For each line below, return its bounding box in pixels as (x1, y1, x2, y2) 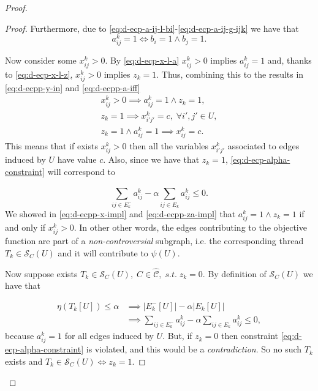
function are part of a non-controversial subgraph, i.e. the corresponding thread (5, 234, 304, 247)
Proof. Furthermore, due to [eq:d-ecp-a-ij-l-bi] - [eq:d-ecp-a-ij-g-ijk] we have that (5, 21, 299, 34)
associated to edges (227, 140, 300, 152)
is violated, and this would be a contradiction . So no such (86, 343, 302, 356)
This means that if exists (5, 140, 98, 152)
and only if (5, 221, 46, 234)
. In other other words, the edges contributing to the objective (74, 221, 307, 234)
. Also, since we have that (103, 153, 200, 166)
